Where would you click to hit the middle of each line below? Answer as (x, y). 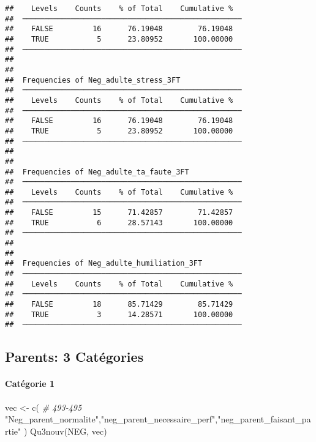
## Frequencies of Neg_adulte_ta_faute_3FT (97, 172)
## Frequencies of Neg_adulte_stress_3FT (93, 80)
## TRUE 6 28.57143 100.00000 (119, 223)
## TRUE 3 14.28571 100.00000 (119, 314)
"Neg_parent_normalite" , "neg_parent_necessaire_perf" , (111, 419)
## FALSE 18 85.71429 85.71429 (119, 305)
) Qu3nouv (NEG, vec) (65, 431)
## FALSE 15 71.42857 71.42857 (119, 213)
